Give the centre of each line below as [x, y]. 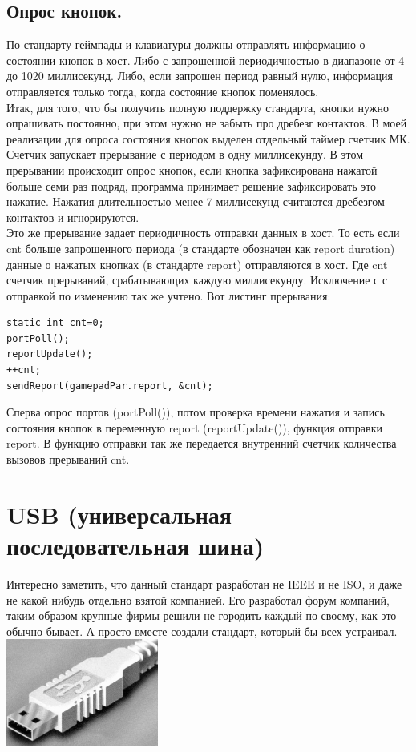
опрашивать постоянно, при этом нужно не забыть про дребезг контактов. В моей [207, 123]
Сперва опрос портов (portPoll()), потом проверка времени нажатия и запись [196, 412]
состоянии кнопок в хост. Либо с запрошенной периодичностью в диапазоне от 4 [206, 60]
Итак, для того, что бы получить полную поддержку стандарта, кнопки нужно [198, 107]
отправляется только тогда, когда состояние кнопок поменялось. [163, 91]
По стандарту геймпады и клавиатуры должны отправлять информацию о [186, 44]
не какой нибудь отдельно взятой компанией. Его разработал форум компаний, [198, 599]
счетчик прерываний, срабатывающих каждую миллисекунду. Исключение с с [197, 280]
